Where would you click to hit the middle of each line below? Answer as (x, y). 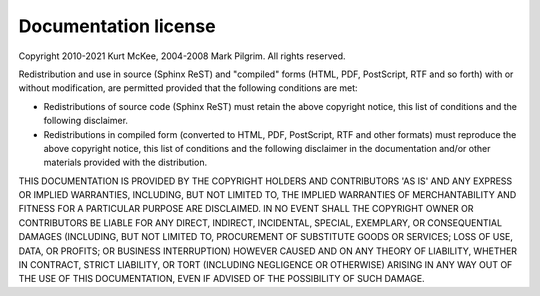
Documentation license (117, 26)
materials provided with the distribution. (125, 162)
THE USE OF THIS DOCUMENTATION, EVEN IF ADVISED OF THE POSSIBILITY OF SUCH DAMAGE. (221, 279)
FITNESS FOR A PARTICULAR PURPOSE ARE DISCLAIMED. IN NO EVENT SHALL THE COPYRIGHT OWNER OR (246, 209)
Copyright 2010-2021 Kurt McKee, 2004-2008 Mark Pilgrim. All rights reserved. (182, 56)
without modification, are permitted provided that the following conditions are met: (188, 88)
